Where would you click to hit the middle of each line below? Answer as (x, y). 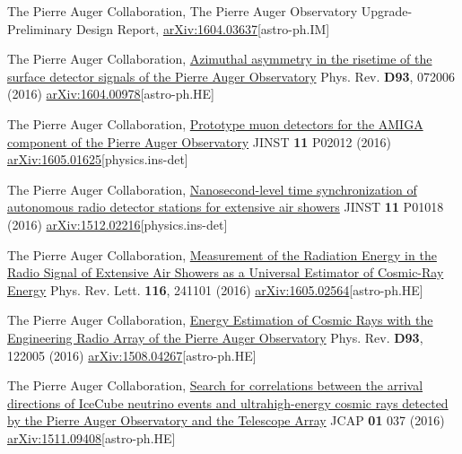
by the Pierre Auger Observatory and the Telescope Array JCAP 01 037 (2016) (226, 420)
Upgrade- (387, 11)
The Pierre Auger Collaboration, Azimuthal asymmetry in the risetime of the (220, 59)
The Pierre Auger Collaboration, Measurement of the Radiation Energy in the (222, 254)
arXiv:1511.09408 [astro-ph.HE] (92, 437)
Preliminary (40, 28)
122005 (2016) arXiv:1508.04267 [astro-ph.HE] (132, 355)
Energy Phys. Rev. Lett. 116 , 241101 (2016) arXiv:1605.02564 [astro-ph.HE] (215, 289)
